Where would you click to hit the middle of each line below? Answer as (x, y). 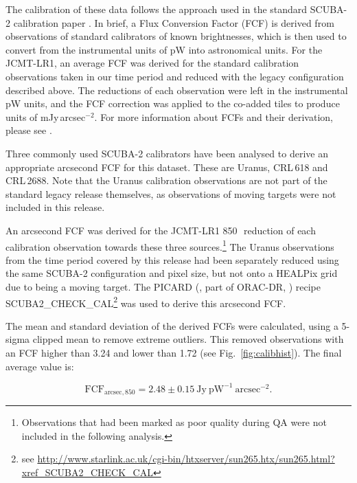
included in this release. (55, 207)
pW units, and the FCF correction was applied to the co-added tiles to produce (173, 103)
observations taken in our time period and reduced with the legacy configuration (175, 76)
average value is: (40, 366)
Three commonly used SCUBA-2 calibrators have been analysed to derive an (167, 153)
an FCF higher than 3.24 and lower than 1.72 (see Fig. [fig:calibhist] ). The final (174, 352)
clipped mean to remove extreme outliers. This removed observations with (188, 339)
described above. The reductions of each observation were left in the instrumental (177, 90)
